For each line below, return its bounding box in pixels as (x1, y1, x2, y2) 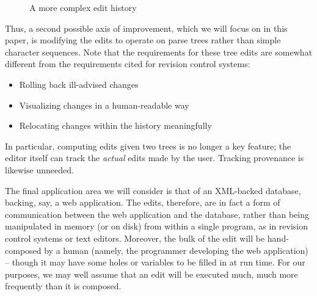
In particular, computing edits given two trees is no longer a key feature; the (5, 139, 291, 152)
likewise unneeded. (5, 163, 74, 176)
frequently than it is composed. (5, 280, 122, 292)
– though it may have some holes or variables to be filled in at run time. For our (5, 256, 305, 269)
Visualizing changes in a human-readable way (19, 98, 189, 111)
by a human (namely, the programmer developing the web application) (44, 244, 308, 256)
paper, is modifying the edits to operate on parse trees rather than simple (5, 34, 281, 46)
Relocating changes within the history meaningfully (19, 119, 212, 132)
